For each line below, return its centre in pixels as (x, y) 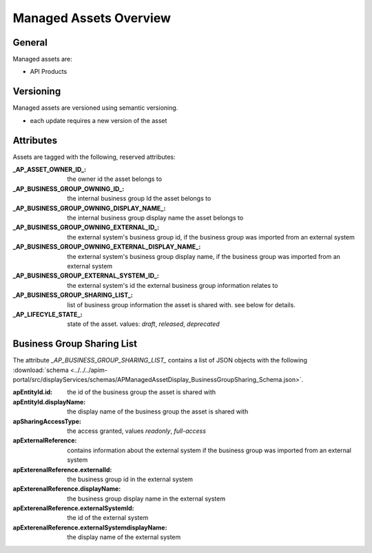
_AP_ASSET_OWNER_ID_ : (49, 170)
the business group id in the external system (130, 479)
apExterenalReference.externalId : (62, 469)
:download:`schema (41, 370)
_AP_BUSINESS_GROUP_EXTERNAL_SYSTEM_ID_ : (86, 275)
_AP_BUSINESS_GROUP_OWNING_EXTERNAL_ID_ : (86, 227)
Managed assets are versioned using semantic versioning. (95, 108)
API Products (49, 72)
